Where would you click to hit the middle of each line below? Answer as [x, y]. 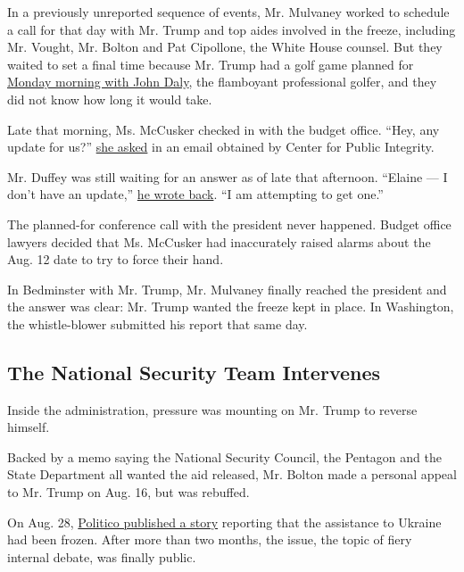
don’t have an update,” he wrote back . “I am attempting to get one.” [195, 194]
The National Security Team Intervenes [194, 372]
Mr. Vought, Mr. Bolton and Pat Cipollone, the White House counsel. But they [225, 47]
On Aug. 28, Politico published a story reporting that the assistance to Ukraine [224, 522]
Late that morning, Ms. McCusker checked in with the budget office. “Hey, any [224, 129]
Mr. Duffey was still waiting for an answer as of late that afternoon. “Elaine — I [228, 176]
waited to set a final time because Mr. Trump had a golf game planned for [211, 64]
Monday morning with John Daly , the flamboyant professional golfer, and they [222, 82]
